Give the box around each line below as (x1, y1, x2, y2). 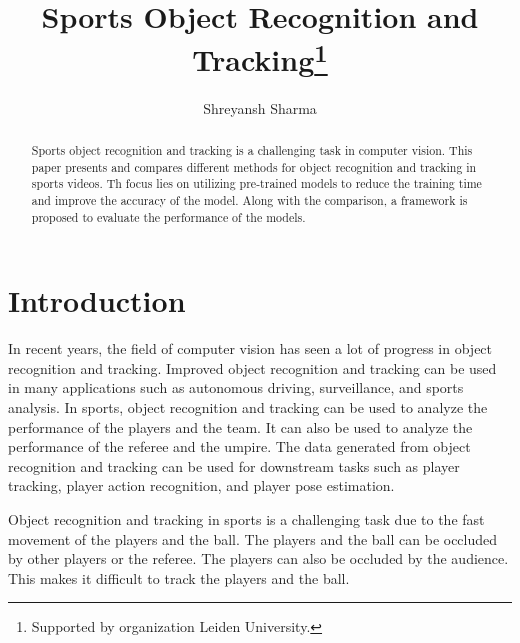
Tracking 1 (192, 35, 328, 80)
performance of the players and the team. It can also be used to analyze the (8, 416, 473, 437)
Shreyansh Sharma (203, 97, 317, 118)
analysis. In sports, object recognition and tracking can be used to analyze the (8, 397, 488, 418)
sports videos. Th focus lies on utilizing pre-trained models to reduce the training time (31, 175, 482, 192)
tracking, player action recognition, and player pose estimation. (8, 475, 395, 496)
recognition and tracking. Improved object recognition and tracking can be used (8, 357, 497, 378)
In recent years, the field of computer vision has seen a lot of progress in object (8, 338, 493, 359)
